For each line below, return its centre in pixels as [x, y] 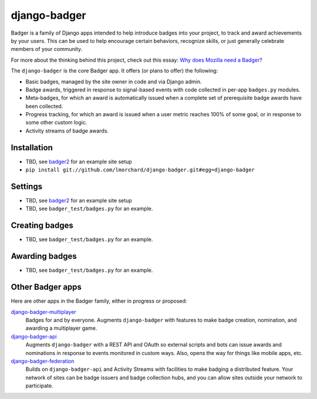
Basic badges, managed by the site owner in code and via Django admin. [114, 82]
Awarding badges [44, 256]
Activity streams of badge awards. [67, 131]
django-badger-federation [43, 361]
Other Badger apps [46, 287]
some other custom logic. [56, 123]
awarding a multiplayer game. [61, 328]
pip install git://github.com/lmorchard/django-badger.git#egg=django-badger [140, 170]
